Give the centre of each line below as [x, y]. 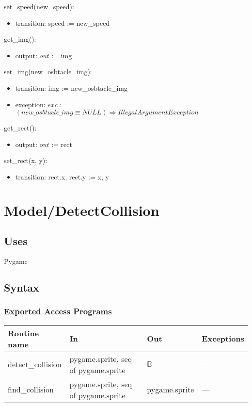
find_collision [31, 390]
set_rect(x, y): [26, 160]
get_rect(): [20, 128]
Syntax [22, 287]
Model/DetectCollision [82, 210]
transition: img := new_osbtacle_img [71, 88]
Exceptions [223, 339]
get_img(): [20, 39]
